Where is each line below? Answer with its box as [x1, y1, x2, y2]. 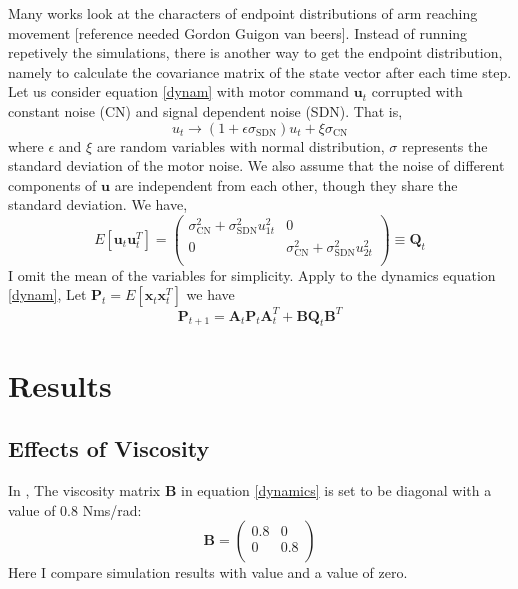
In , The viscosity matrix [8, 480, 161, 501]
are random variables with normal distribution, [96, 135, 385, 156]
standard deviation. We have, [8, 194, 188, 215]
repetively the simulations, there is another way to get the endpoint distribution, [8, 42, 503, 63]
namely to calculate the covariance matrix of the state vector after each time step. [8, 61, 512, 82]
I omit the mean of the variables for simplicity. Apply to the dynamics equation [8, 264, 496, 285]
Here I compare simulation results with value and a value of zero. [8, 562, 408, 583]
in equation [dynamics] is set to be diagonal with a [181, 480, 492, 501]
